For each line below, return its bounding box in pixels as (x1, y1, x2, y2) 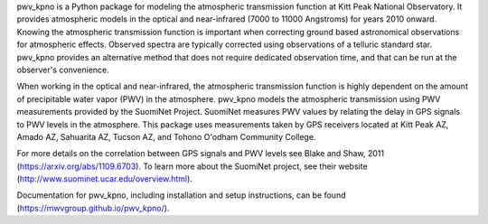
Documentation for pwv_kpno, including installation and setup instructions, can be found (16, 190, 346, 201)
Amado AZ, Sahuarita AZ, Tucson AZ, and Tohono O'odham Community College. (16, 131, 316, 142)
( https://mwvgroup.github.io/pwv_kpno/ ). (16, 202, 170, 213)
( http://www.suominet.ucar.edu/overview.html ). (16, 173, 193, 184)
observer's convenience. (16, 64, 110, 75)
